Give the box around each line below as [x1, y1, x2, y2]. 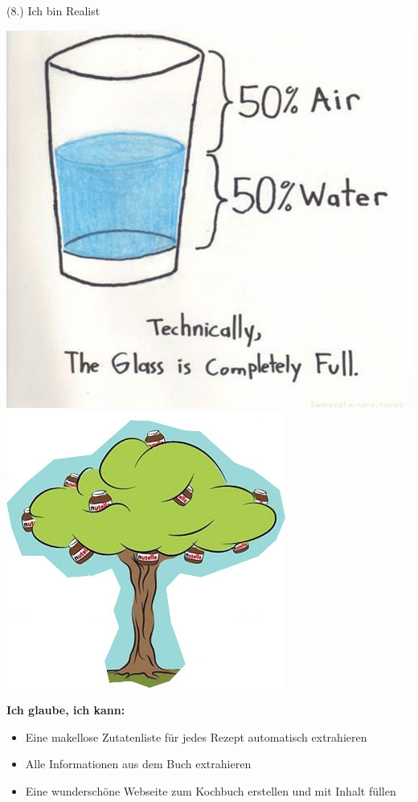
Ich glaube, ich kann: [6, 701, 125, 718]
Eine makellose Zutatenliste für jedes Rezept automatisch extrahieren [25, 728, 367, 745]
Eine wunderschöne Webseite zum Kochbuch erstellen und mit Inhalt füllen [25, 782, 396, 799]
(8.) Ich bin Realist [6, 2, 100, 19]
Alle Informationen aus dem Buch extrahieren [25, 755, 252, 772]
